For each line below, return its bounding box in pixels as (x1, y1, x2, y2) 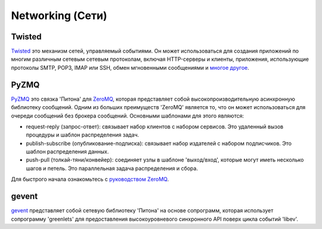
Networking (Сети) (11, 9, 107, 22)
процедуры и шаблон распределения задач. (26, 131, 140, 138)
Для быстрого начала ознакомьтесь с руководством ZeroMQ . (11, 176, 169, 183)
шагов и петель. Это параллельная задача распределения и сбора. (26, 165, 198, 172)
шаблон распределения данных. (26, 148, 109, 155)
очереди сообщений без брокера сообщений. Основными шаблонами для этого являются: (11, 112, 244, 119)
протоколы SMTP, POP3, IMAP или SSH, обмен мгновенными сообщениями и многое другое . (11, 64, 250, 71)
